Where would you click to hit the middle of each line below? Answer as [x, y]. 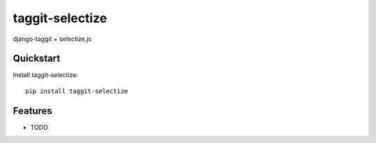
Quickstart [37, 59]
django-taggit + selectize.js [52, 39]
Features [32, 111]
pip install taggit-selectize [77, 91]
